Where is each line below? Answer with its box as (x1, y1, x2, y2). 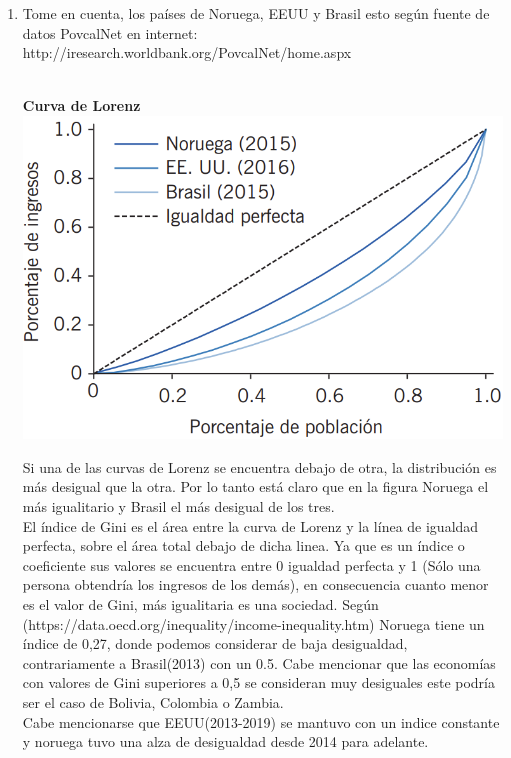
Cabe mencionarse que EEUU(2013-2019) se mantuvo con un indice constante (22, 711, 500, 732)
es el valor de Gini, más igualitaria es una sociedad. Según (22, 594, 379, 615)
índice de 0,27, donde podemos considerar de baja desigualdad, (22, 633, 408, 654)
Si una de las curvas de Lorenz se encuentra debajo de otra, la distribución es (22, 456, 497, 477)
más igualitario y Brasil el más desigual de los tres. (22, 496, 335, 517)
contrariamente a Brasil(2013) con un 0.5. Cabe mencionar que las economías (22, 652, 496, 673)
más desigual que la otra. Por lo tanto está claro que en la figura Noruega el (22, 476, 489, 497)
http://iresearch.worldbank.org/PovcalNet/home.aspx (22, 42, 352, 63)
